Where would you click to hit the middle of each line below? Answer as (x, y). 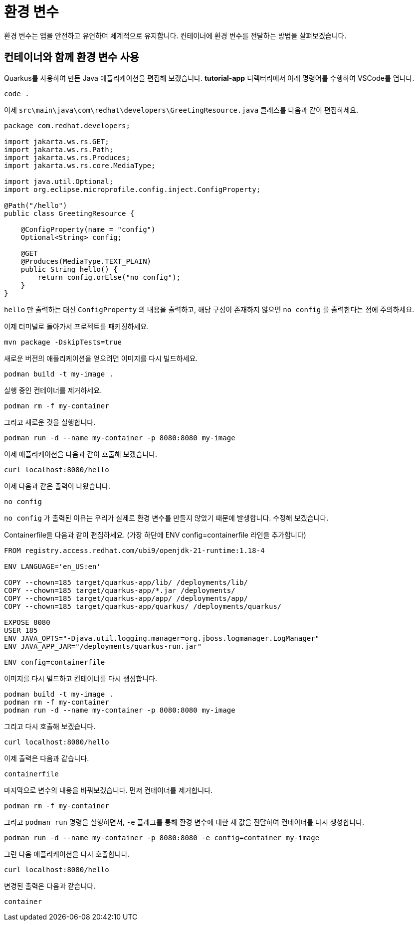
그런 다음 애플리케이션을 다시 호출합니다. (67, 854)
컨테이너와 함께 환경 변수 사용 (72, 57)
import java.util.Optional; (59, 181)
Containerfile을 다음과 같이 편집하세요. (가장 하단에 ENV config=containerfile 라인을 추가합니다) (155, 535)
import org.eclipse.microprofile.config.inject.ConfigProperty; (132, 189)
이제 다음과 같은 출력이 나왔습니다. (57, 486)
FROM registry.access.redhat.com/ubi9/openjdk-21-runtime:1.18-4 (134, 550)
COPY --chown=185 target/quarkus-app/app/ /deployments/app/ (126, 598)
